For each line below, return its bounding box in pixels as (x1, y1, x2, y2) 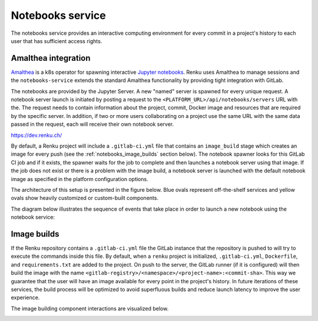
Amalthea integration (11, 53, 91, 63)
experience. (11, 294, 40, 301)
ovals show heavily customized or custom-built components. (11, 195, 159, 202)
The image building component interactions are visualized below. (11, 304, 169, 312)
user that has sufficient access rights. (11, 37, 102, 44)
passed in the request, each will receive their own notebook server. (11, 121, 174, 128)
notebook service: (11, 214, 55, 221)
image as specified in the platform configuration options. (11, 175, 148, 182)
